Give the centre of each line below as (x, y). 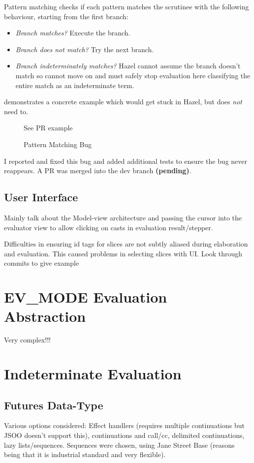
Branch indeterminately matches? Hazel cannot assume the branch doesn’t (128, 66)
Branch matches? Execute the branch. (73, 33)
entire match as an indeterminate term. (75, 85)
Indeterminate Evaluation (93, 373)
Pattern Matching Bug (58, 144)
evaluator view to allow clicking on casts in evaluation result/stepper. (109, 227)
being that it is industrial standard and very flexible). (85, 454)
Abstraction (45, 316)
